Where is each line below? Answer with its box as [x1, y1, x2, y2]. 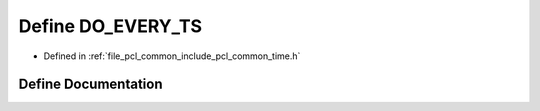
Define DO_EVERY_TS [18, 15, 203, 37]
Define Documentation [18, 76, 163, 93]
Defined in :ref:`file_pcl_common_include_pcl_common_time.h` [43, 50, 301, 62]
